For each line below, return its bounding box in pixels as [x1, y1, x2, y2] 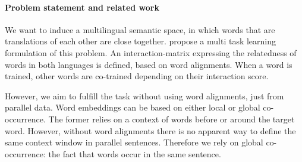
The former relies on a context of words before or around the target [48, 112, 295, 125]
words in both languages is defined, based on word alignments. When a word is [5, 58, 292, 70]
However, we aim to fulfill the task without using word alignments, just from [5, 89, 284, 102]
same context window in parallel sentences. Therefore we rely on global [5, 136, 263, 148]
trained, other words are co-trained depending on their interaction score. [5, 70, 269, 82]
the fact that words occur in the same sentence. [48, 147, 221, 160]
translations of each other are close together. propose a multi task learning [5, 35, 276, 47]
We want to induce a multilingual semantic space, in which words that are [5, 23, 275, 35]
